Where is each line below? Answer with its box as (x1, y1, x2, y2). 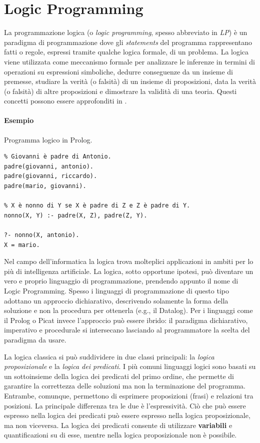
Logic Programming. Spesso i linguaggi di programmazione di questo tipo (4, 285, 229, 295)
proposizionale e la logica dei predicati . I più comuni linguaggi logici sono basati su (4, 361, 256, 371)
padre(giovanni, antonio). (4, 162, 93, 170)
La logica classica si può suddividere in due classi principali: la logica (4, 351, 214, 361)
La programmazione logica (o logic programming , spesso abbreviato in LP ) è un (4, 27, 247, 37)
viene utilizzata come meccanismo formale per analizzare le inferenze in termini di (4, 56, 255, 66)
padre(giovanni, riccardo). (4, 172, 97, 180)
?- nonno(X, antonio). (4, 231, 79, 239)
